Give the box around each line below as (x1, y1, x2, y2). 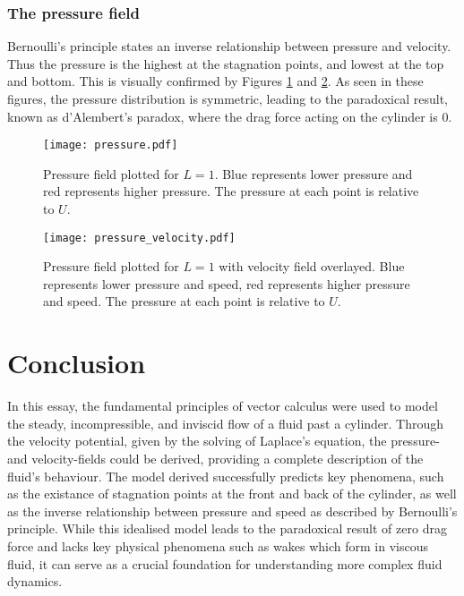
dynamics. (7, 572, 63, 591)
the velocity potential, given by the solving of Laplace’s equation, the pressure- (7, 431, 440, 450)
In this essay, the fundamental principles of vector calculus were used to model (7, 396, 438, 415)
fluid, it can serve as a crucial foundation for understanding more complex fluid (7, 554, 443, 573)
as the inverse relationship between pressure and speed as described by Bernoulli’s (7, 501, 458, 520)
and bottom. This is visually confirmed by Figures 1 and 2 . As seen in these (7, 72, 424, 90)
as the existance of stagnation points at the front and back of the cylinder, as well (7, 484, 457, 503)
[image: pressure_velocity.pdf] (43, 231, 236, 244)
